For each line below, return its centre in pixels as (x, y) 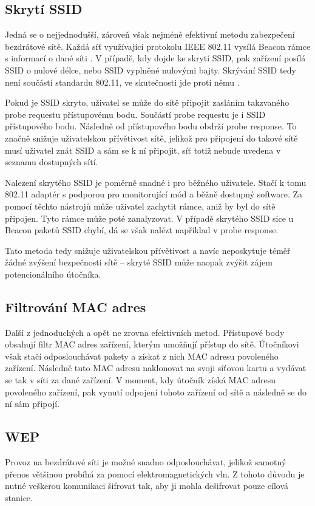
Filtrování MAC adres (76, 306)
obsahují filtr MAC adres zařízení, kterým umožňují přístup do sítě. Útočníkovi (152, 344)
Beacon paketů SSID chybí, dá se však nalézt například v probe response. (142, 230)
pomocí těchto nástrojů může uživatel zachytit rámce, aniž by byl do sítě (140, 206)
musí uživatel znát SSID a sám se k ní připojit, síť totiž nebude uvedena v (143, 150)
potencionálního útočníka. (53, 274)
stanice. (19, 497)
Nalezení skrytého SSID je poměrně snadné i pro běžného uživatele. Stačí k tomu (156, 182)
